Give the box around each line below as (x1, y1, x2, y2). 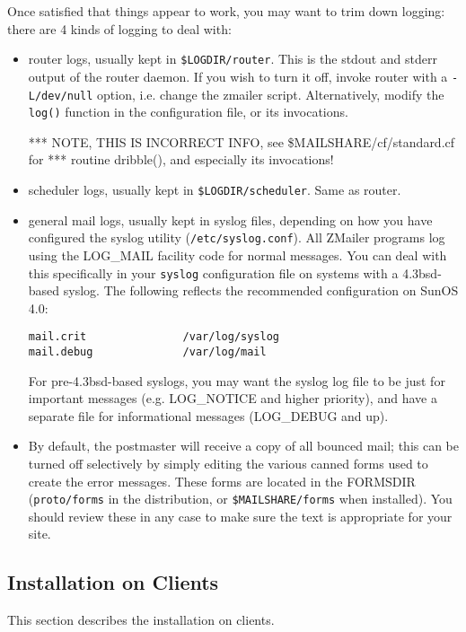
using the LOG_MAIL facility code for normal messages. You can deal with (28, 245, 447, 264)
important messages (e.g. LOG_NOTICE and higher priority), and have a (28, 389, 437, 408)
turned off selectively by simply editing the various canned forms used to (28, 454, 428, 473)
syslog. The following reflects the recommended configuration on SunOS (63, 281, 459, 300)
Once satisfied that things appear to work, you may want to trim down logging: (7, 2, 445, 20)
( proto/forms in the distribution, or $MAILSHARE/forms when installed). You (28, 489, 453, 508)
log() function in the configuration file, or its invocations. (28, 102, 348, 121)
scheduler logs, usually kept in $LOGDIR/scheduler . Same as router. (28, 180, 401, 198)
